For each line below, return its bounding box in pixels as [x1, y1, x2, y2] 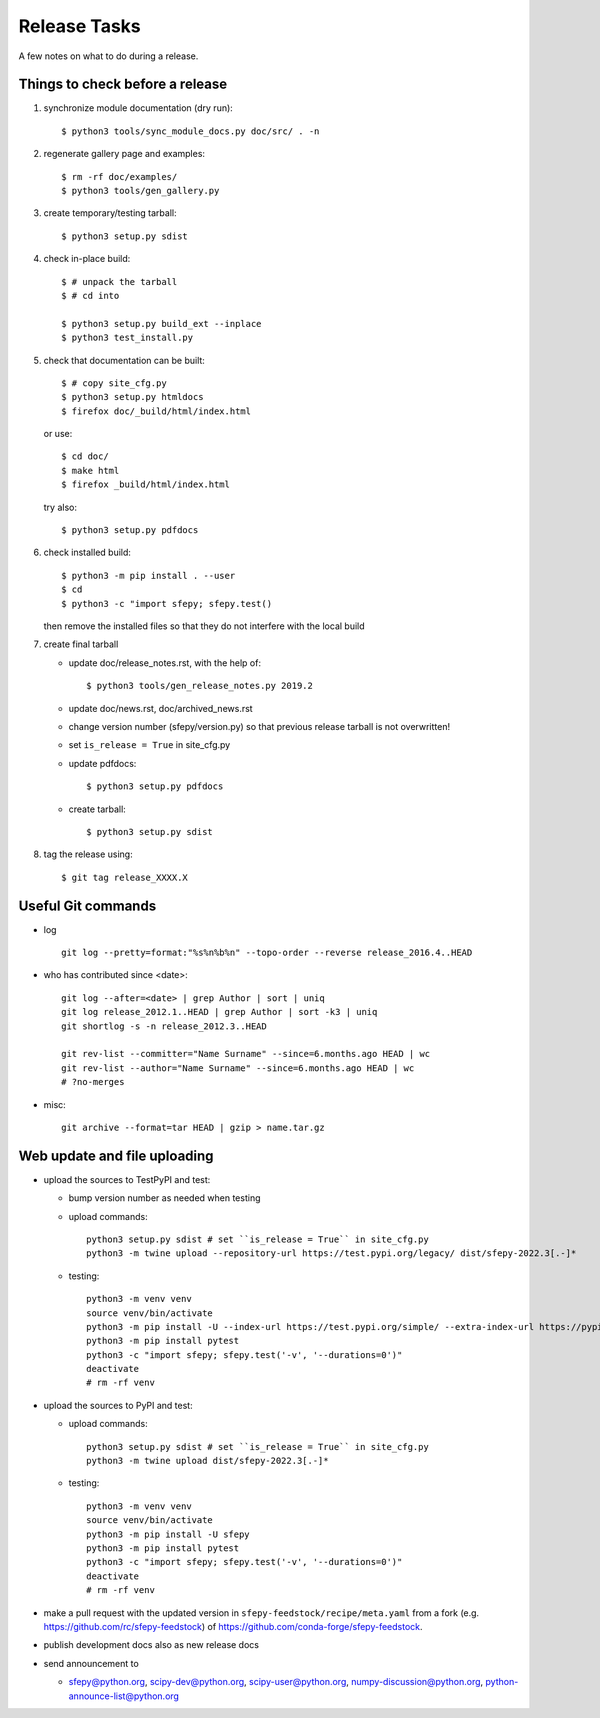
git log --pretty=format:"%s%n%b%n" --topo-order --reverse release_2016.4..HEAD [61, 946, 473, 958]
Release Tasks [18, 15, 142, 37]
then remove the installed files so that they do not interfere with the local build [43, 620, 365, 632]
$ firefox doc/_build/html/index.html [61, 405, 252, 417]
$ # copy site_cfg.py [61, 377, 167, 389]
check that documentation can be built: [43, 354, 205, 366]
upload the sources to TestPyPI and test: [43, 1173, 211, 1185]
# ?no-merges [61, 1076, 125, 1088]
